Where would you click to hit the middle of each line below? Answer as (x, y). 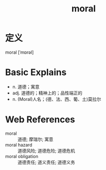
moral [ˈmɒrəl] (19, 52)
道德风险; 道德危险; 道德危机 (47, 151)
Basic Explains (36, 72)
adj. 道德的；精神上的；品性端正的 (47, 93)
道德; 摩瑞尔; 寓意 (36, 139)
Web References (40, 120)
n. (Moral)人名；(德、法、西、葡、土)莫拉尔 (57, 99)
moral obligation (22, 156)
